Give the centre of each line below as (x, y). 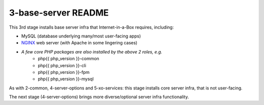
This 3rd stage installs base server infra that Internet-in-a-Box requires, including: (91, 27)
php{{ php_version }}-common (69, 59)
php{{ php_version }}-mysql (66, 79)
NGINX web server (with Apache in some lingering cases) (79, 43)
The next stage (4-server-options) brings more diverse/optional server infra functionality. (99, 97)
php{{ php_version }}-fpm (64, 72)
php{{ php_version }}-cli (62, 65)
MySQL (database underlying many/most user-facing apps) (81, 36)
